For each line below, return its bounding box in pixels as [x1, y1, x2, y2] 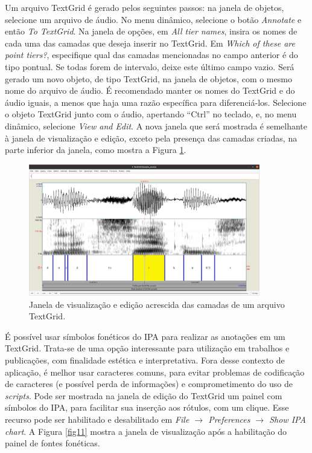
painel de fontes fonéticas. [5, 437, 100, 449]
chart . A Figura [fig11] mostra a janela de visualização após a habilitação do [5, 425, 287, 437]
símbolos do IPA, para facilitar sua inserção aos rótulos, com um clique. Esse [5, 401, 289, 414]
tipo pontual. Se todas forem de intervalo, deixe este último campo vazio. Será [5, 60, 294, 73]
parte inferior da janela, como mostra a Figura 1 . [5, 143, 186, 156]
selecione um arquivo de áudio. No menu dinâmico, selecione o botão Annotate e [5, 13, 302, 25]
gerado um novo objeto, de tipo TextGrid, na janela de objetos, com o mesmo [5, 72, 292, 85]
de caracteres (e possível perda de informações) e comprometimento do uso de [5, 377, 293, 390]
